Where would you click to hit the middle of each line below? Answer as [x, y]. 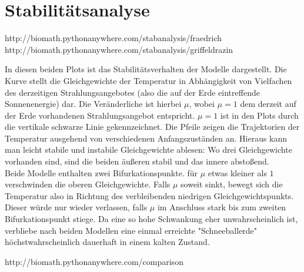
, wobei [202, 104]
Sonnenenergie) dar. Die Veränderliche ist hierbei [93, 104]
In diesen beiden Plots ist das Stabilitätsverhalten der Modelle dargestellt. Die [146, 69]
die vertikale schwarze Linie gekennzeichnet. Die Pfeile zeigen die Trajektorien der [152, 127]
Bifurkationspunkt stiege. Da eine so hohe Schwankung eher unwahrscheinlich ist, [151, 219]
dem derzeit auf [268, 104]
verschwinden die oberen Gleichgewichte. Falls [88, 184]
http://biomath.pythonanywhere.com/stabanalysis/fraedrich [113, 38]
